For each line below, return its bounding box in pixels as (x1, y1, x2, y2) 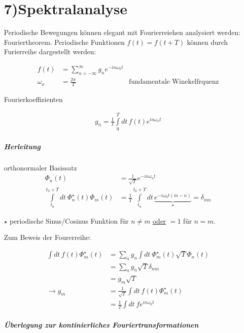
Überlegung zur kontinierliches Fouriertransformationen (4, 320, 199, 330)
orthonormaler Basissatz (4, 162, 77, 172)
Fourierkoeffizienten (4, 94, 63, 104)
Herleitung (4, 141, 41, 151)
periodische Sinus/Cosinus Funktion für (9, 215, 129, 226)
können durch (187, 36, 228, 47)
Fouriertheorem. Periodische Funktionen (4, 36, 125, 47)
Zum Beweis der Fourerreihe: (4, 232, 91, 242)
